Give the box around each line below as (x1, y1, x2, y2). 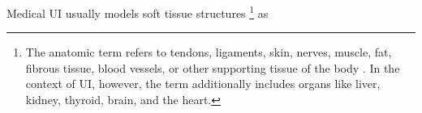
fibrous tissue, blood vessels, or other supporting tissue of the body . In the (25, 59, 400, 76)
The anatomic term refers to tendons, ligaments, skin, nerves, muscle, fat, (25, 44, 392, 61)
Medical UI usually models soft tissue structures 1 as (6, 2, 269, 21)
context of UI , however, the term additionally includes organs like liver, (25, 75, 381, 92)
